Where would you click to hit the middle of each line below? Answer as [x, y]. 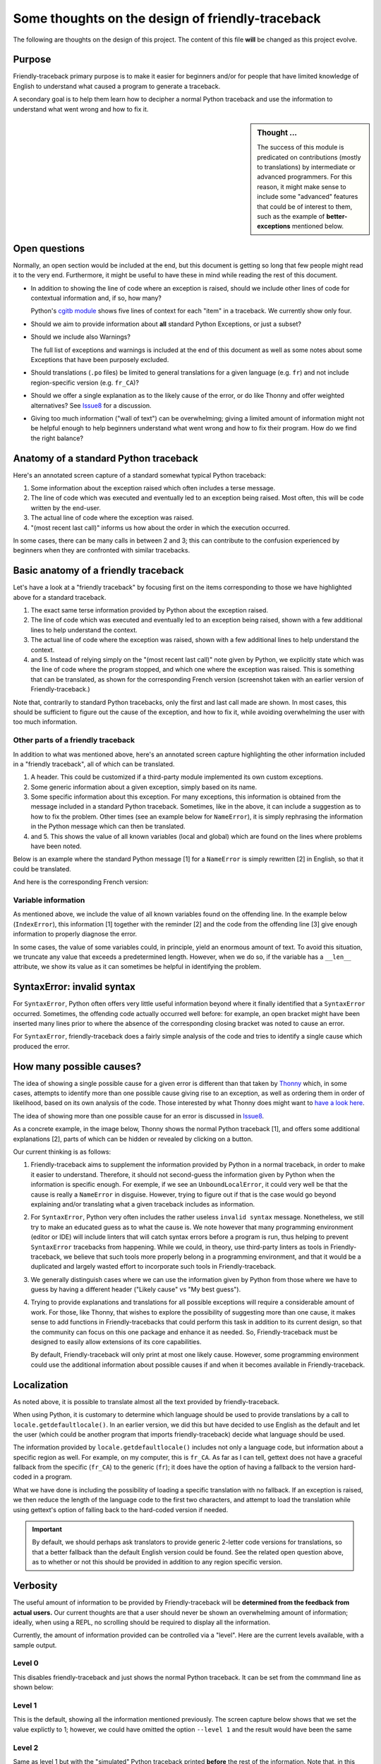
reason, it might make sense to [302, 186]
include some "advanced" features [308, 197]
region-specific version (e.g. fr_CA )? [85, 382]
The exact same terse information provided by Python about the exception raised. [149, 610]
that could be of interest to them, [305, 206]
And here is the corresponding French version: [81, 882]
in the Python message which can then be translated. [108, 826]
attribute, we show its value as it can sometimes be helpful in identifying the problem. [137, 967]
